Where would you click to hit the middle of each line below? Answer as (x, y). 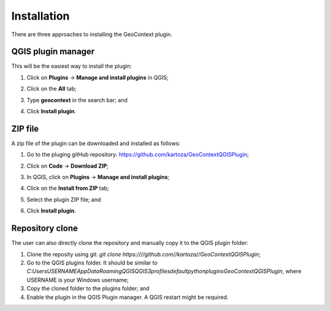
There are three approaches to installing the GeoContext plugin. (92, 34)
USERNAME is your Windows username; (78, 280)
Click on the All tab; (51, 89)
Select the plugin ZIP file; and (64, 200)
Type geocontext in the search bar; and (77, 100)
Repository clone (44, 229)
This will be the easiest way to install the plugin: (71, 66)
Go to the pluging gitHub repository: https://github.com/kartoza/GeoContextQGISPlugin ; (138, 155)
